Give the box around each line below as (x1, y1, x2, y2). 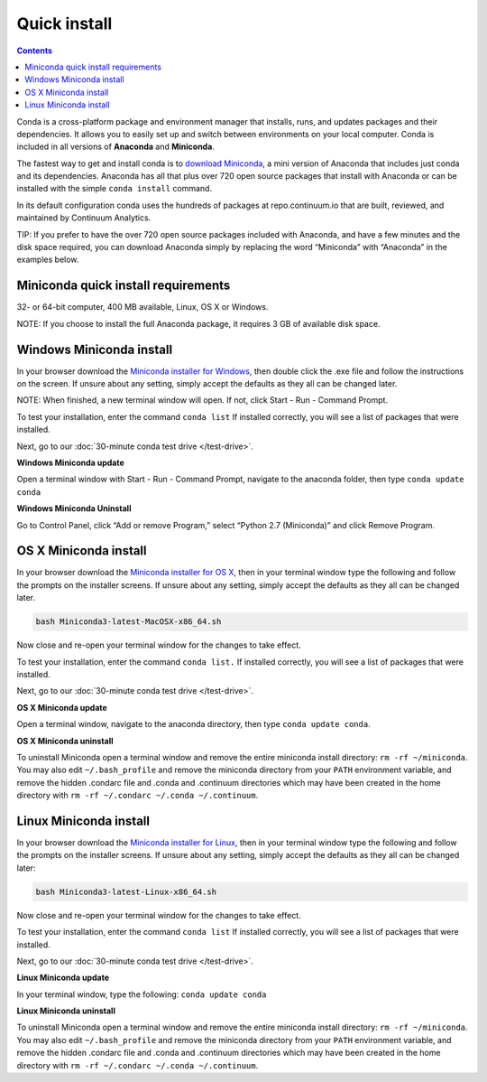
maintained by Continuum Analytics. (16, 212, 152, 223)
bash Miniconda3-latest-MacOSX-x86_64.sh (35, 617, 222, 627)
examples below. (16, 254, 79, 266)
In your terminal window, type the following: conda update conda (16, 989, 267, 1000)
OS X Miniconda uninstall (16, 735, 114, 746)
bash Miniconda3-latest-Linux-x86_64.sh (35, 886, 216, 897)
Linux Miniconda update (16, 972, 110, 984)
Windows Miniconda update (16, 457, 125, 468)
